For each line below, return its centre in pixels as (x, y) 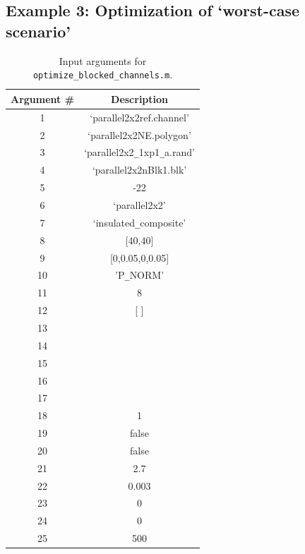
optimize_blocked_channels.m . (103, 74)
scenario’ (38, 31)
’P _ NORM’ (140, 275)
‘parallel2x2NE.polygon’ (139, 134)
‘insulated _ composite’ (139, 222)
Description (140, 98)
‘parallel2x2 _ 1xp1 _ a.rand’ (139, 152)
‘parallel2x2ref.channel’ (139, 117)
